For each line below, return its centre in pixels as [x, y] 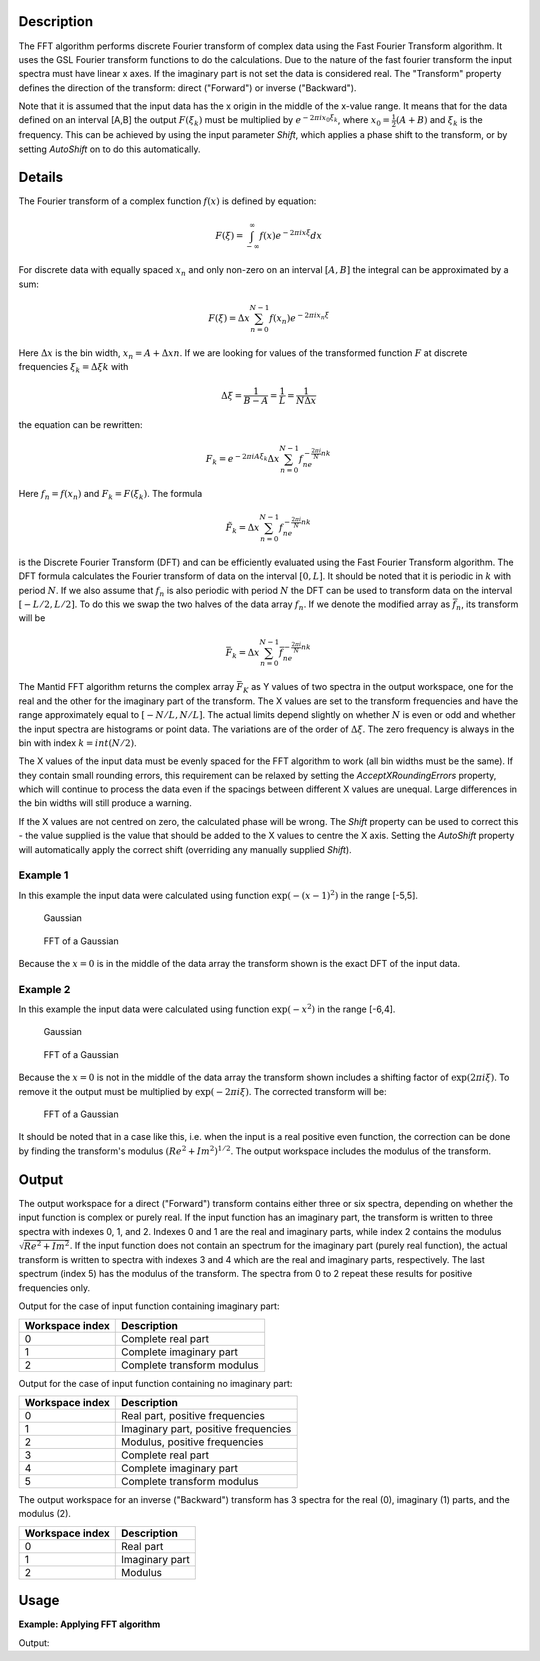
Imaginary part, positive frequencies [206, 1428]
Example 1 [43, 875]
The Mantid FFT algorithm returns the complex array [126, 687]
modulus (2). [45, 1514]
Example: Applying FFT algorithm [89, 1624]
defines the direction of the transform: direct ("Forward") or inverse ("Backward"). [187, 87]
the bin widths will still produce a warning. [105, 803]
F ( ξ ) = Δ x [229, 318]
